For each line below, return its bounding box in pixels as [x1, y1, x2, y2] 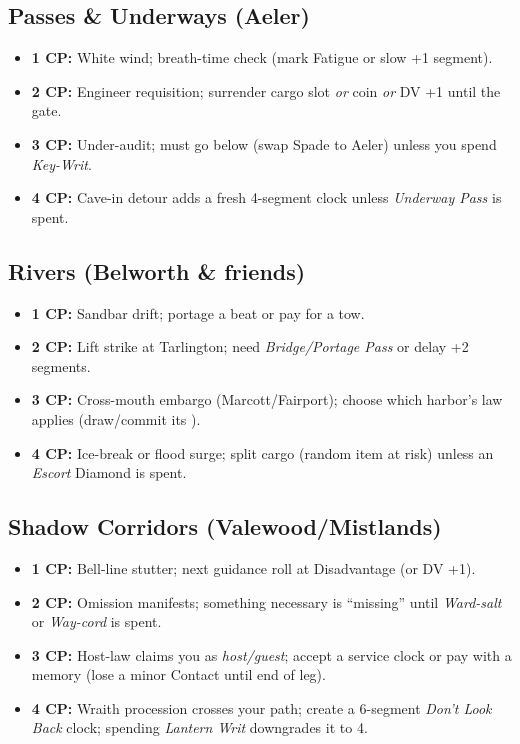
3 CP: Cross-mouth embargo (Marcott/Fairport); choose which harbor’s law [31, 389, 503, 410]
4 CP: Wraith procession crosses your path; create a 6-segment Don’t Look [31, 697, 492, 718]
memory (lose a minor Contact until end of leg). [31, 664, 326, 685]
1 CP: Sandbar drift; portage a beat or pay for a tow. [31, 302, 365, 323]
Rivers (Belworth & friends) [8, 255, 306, 286]
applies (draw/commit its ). [31, 408, 201, 429]
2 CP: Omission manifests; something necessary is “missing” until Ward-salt [31, 591, 502, 612]
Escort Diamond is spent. [31, 462, 187, 483]
